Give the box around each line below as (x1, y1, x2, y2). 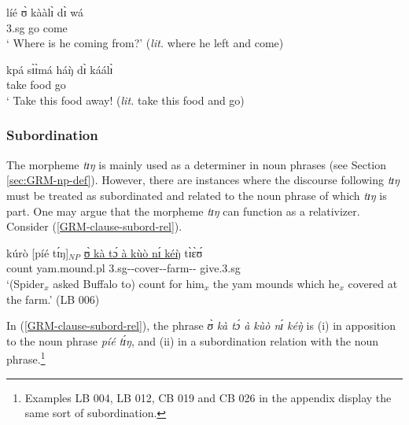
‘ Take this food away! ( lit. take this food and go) (6, 91, 245, 108)
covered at (348, 275, 398, 291)
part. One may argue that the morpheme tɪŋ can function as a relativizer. (6, 202, 360, 219)
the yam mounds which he (212, 275, 340, 291)
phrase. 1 (6, 349, 46, 367)
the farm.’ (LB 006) (6, 290, 100, 307)
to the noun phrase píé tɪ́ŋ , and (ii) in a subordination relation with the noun (6, 332, 379, 349)
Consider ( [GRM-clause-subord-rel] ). (6, 218, 182, 235)
